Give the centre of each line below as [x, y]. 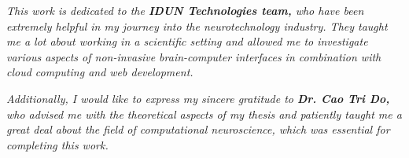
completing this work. [57, 144]
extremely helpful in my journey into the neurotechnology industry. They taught [197, 26]
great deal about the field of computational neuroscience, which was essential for [198, 129]
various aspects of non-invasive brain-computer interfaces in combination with [194, 56]
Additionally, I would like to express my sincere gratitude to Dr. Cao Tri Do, [198, 98]
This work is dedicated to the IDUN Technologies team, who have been [185, 10]
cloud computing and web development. [100, 72]
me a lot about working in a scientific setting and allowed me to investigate [187, 41]
